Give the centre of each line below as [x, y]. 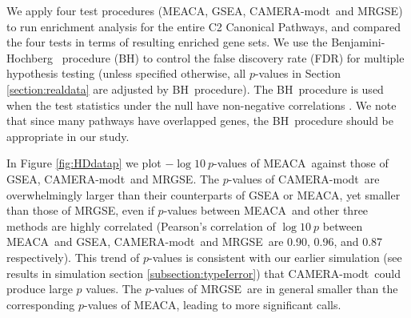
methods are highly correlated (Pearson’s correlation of [141, 225]
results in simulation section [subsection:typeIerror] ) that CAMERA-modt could [204, 273]
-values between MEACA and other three [266, 210]
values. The [114, 289]
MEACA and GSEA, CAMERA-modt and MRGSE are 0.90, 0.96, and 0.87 [195, 242]
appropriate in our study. [68, 136]
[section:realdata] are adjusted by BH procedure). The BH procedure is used [195, 89]
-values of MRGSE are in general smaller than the [274, 289]
